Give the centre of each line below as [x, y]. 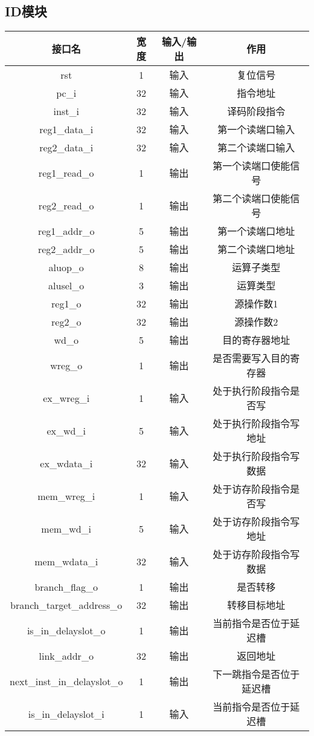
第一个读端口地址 [256, 231]
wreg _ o [66, 365]
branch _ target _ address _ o [66, 605]
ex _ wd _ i [66, 430]
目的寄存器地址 [256, 340]
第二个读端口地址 [256, 249]
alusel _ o [66, 285]
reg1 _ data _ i [66, 129]
